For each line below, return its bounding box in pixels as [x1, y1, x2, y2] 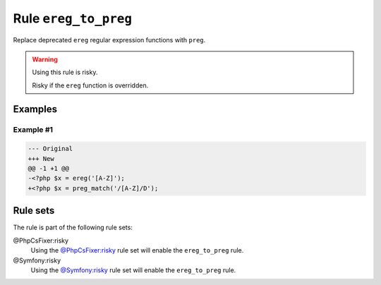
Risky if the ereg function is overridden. [32, 81, 149, 90]
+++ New [28, 154, 54, 162]
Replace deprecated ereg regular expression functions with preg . [13, 35, 206, 44]
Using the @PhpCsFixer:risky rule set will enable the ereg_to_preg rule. [30, 246, 244, 255]
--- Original [28, 145, 73, 153]
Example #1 [13, 124, 53, 134]
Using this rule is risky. [32, 68, 98, 77]
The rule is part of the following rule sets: [13, 223, 133, 232]
